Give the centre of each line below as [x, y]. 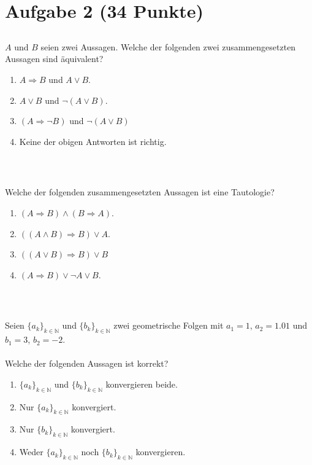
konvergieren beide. [142, 384]
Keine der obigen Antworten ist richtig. [93, 141]
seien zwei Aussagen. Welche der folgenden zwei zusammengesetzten [168, 46]
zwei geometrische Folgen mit [169, 325]
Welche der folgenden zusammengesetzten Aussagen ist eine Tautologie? [140, 192]
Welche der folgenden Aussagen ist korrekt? [87, 363]
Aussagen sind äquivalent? [54, 59]
